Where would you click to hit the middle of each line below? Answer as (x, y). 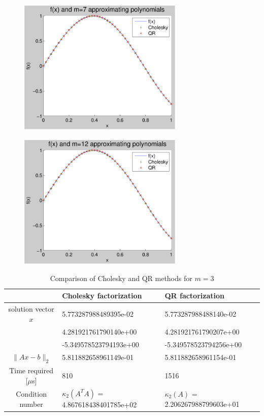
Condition (31, 394)
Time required (31, 370)
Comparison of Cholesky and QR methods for (121, 278)
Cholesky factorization (102, 296)
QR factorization (194, 296)
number (31, 404)
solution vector (31, 309)
